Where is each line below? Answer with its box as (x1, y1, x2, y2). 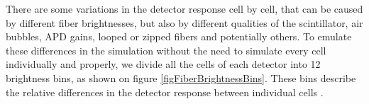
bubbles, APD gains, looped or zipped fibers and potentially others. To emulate (6, 29, 352, 44)
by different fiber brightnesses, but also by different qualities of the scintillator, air (6, 15, 363, 30)
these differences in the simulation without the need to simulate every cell (6, 42, 326, 57)
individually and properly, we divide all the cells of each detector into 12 (6, 57, 321, 71)
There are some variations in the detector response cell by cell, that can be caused (6, 1, 363, 16)
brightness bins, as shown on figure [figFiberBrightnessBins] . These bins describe (6, 70, 356, 85)
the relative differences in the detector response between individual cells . (6, 84, 324, 99)
